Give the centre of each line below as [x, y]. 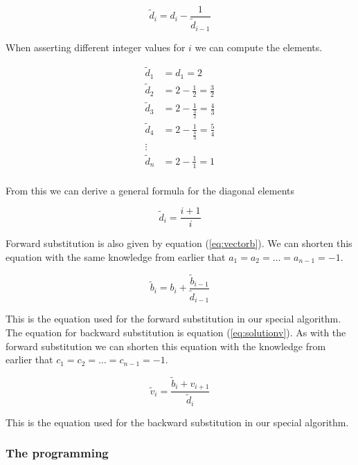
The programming [57, 453]
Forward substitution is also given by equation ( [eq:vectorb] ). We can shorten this [179, 243]
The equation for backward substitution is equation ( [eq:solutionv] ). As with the [176, 332]
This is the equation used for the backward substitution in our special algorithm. [177, 422]
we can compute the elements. [259, 47]
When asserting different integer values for [96, 47]
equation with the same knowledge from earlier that [116, 256]
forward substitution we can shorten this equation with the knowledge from [166, 346]
